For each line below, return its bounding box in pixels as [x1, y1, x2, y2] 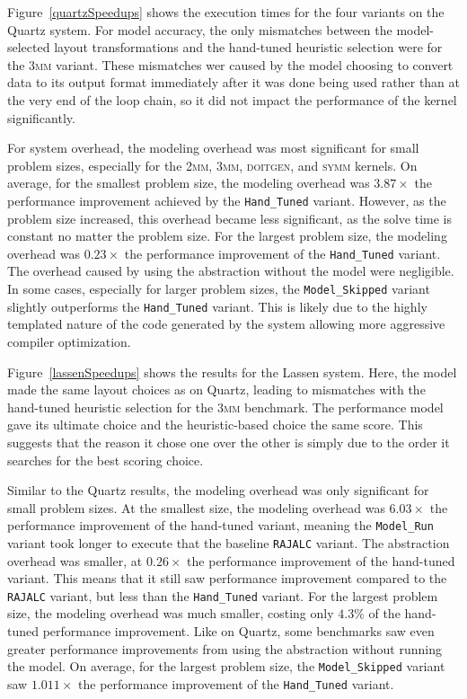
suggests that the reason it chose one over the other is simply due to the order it [7, 432, 450, 451]
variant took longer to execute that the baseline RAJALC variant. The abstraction [7, 533, 450, 552]
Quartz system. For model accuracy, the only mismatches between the [7, 20, 392, 39]
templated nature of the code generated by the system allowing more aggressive [7, 314, 445, 333]
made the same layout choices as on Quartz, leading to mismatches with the [7, 380, 426, 399]
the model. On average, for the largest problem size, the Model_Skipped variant [7, 657, 445, 676]
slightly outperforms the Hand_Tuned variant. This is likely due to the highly [7, 296, 427, 315]
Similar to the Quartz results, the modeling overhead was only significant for [7, 481, 429, 500]
